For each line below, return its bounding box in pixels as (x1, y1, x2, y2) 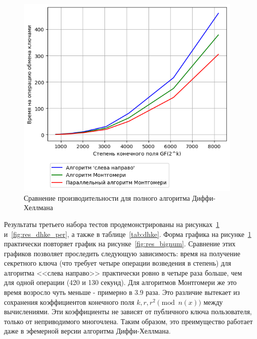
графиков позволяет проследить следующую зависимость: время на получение (4, 248, 241, 258)
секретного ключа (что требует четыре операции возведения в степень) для (4, 258, 231, 268)
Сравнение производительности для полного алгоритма (24, 192, 190, 203)
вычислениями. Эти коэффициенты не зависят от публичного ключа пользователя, (4, 306, 252, 317)
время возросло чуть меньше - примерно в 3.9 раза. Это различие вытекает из (4, 287, 240, 297)
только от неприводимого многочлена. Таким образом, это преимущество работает (4, 316, 253, 326)
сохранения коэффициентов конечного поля (4, 296, 135, 307)
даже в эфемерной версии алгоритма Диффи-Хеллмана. (4, 326, 171, 336)
